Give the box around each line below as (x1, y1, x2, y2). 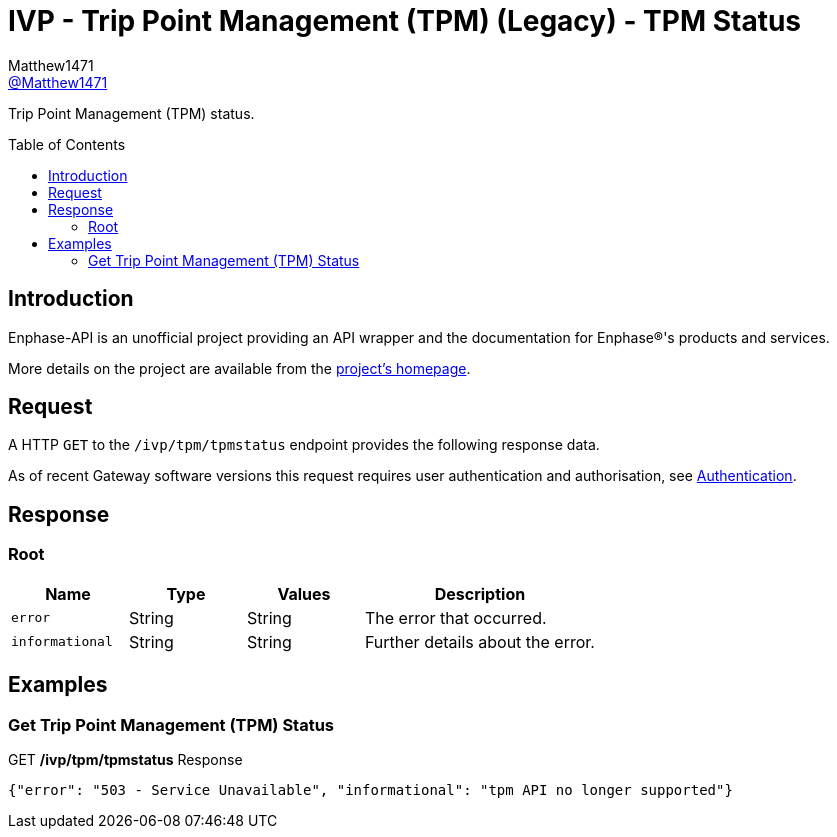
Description (434, 583, 526, 604)
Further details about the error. (364, 631, 595, 652)
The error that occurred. (364, 607, 547, 628)
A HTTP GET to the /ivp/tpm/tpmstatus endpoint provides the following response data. (8, 436, 600, 454)
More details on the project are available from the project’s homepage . (8, 359, 471, 377)
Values (277, 583, 331, 604)
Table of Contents (8, 135, 126, 153)
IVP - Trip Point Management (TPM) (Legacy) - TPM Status (8, 4, 802, 38)
